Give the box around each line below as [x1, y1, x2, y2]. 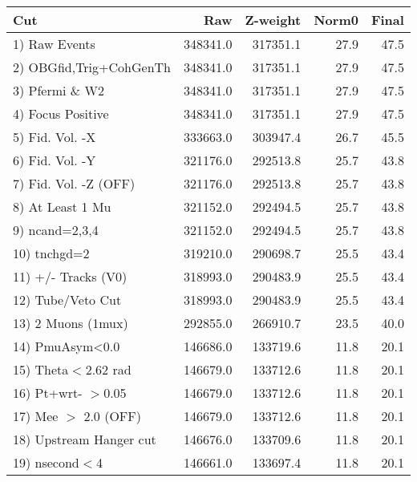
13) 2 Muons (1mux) [13, 314, 128, 332]
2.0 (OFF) [83, 407, 141, 425]
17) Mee [13, 407, 59, 425]
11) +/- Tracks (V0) [13, 267, 128, 286]
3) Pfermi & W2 [13, 81, 105, 99]
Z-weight [245, 10, 302, 29]
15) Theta [13, 360, 69, 379]
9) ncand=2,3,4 [13, 221, 99, 239]
